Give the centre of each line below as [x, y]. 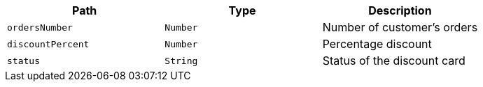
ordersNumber [40, 27]
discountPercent [48, 44]
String [181, 61]
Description [400, 10]
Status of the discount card [394, 61]
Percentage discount [377, 44]
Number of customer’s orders [400, 27]
